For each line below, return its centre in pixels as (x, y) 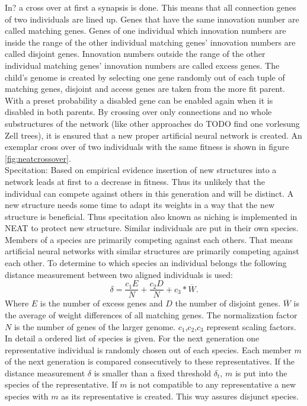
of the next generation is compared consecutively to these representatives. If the (150, 361)
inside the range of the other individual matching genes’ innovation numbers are (150, 42)
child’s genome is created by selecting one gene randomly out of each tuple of (145, 77)
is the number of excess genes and (101, 303)
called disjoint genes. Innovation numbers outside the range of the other (135, 54)
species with (27, 396)
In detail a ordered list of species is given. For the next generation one (132, 338)
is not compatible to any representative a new (213, 384)
